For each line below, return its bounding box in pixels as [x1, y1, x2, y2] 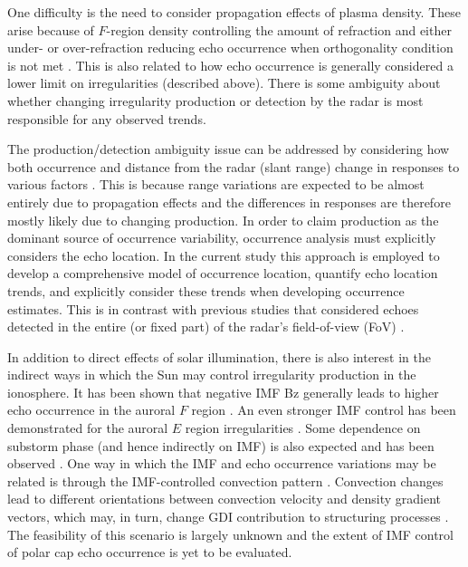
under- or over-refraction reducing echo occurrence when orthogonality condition [7, 38, 454, 57]
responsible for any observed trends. [7, 109, 206, 128]
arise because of [7, 20, 94, 39]
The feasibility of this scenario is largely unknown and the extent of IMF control [7, 524, 454, 543]
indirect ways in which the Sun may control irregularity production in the [7, 365, 416, 384]
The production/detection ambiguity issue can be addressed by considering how [7, 139, 450, 159]
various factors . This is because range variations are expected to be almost [7, 175, 425, 194]
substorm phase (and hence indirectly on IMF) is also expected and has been [7, 436, 435, 455]
